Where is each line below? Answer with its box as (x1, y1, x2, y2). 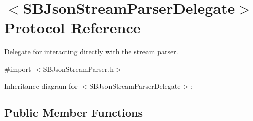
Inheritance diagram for (4, 80, 78, 91)
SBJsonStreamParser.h (43, 63, 114, 74)
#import (4, 63, 31, 74)
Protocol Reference (4, 17, 141, 38)
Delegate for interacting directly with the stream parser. (4, 46, 178, 57)
